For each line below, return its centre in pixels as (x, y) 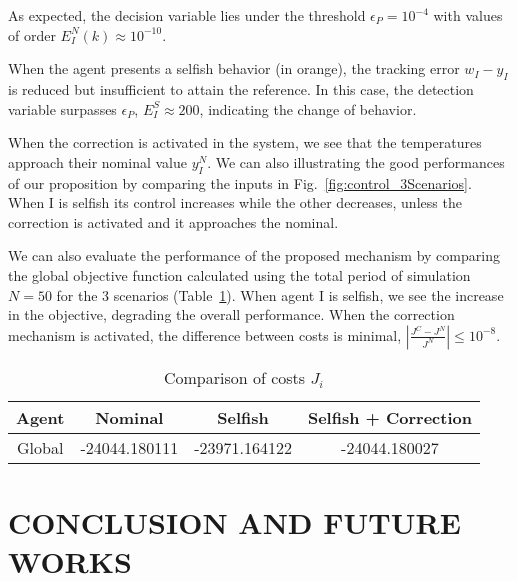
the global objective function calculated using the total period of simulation (239, 274)
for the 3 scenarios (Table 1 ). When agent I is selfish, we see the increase (280, 294)
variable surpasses (62, 108)
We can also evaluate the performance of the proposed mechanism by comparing (254, 255)
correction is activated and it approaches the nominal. (173, 221)
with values (468, 15)
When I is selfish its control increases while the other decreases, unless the (235, 202)
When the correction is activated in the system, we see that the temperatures (245, 142)
